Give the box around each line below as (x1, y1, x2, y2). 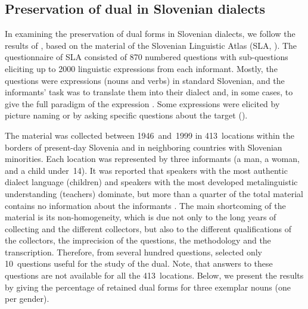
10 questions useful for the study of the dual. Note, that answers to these (5, 257, 273, 270)
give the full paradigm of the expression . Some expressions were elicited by (5, 97, 280, 110)
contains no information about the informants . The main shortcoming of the (5, 199, 286, 211)
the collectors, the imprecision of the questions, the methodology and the (5, 234, 271, 246)
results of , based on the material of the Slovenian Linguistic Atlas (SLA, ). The (5, 39, 297, 51)
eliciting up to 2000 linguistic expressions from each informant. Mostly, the (5, 62, 278, 74)
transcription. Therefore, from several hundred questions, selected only (5, 245, 262, 258)
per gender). (5, 292, 49, 305)
